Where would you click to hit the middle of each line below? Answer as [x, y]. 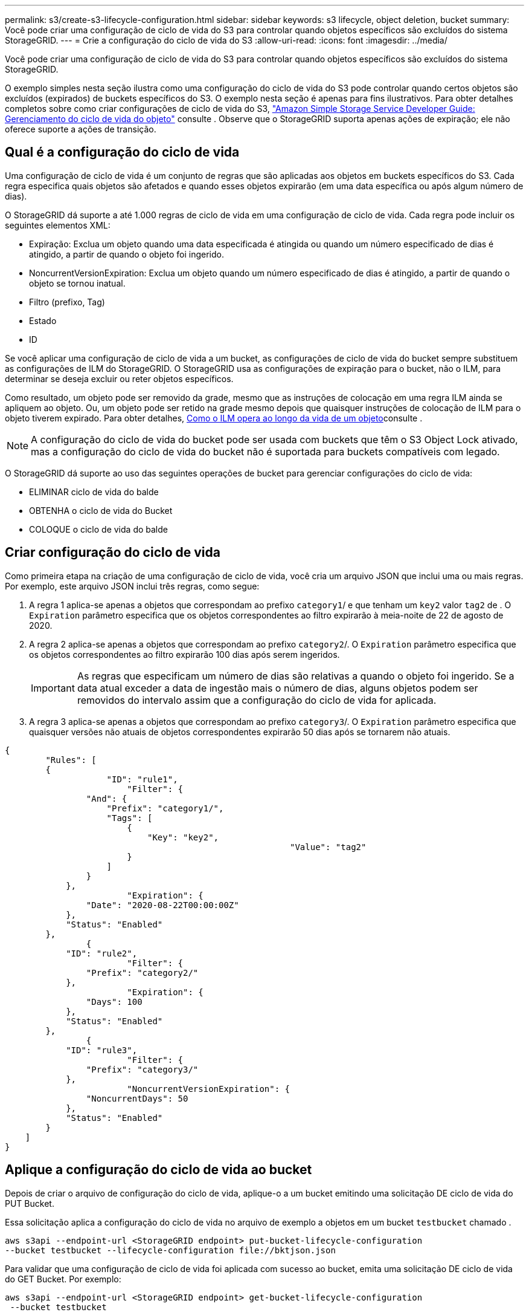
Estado [43, 320]
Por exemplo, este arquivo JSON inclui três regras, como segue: [132, 586]
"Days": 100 [114, 1002]
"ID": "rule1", [142, 779]
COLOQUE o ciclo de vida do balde [98, 529]
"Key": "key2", [183, 837]
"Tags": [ [130, 818]
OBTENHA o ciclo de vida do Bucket [101, 510]
